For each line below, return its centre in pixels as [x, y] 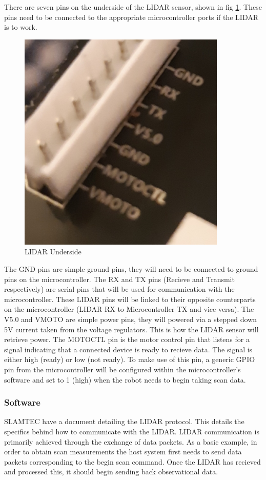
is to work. [21, 27]
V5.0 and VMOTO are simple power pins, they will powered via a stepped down [131, 319]
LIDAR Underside [53, 252]
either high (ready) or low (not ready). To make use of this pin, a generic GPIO [130, 359]
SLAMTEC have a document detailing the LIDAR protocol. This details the [124, 421]
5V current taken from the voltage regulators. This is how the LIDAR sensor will [131, 329]
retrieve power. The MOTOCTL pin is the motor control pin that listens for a [127, 339]
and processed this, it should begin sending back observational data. [111, 472]
